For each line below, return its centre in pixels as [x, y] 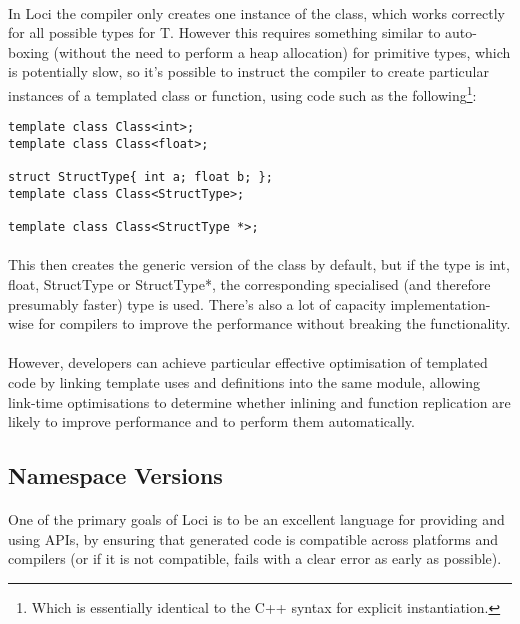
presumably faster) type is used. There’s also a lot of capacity [197, 303]
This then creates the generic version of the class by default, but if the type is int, [259, 264]
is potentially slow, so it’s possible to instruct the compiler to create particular [248, 71]
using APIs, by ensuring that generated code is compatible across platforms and [253, 538]
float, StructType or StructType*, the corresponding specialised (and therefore [249, 284]
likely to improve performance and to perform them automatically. [211, 421]
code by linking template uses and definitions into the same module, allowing [244, 381]
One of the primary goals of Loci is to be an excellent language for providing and [256, 519]
